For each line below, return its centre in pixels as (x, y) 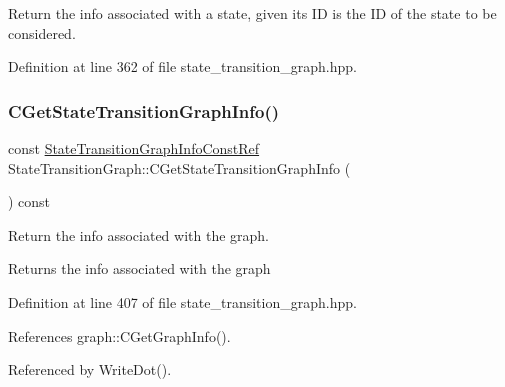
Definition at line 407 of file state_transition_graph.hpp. (182, 301)
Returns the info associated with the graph (139, 268)
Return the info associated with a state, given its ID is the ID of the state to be (252, 13)
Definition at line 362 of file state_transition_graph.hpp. (182, 66)
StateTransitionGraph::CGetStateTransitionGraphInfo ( (179, 167)
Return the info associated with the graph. (139, 234)
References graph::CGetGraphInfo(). (119, 335)
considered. (42, 32)
